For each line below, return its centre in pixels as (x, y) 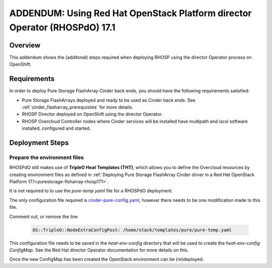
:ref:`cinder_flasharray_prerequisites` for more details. (78, 107)
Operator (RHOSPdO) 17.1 (62, 27)
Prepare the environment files (47, 157)
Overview (25, 45)
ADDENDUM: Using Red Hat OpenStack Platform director (130, 13)
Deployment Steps (39, 143)
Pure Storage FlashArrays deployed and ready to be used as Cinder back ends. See (109, 100)
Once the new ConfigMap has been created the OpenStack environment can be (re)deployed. (107, 259)
